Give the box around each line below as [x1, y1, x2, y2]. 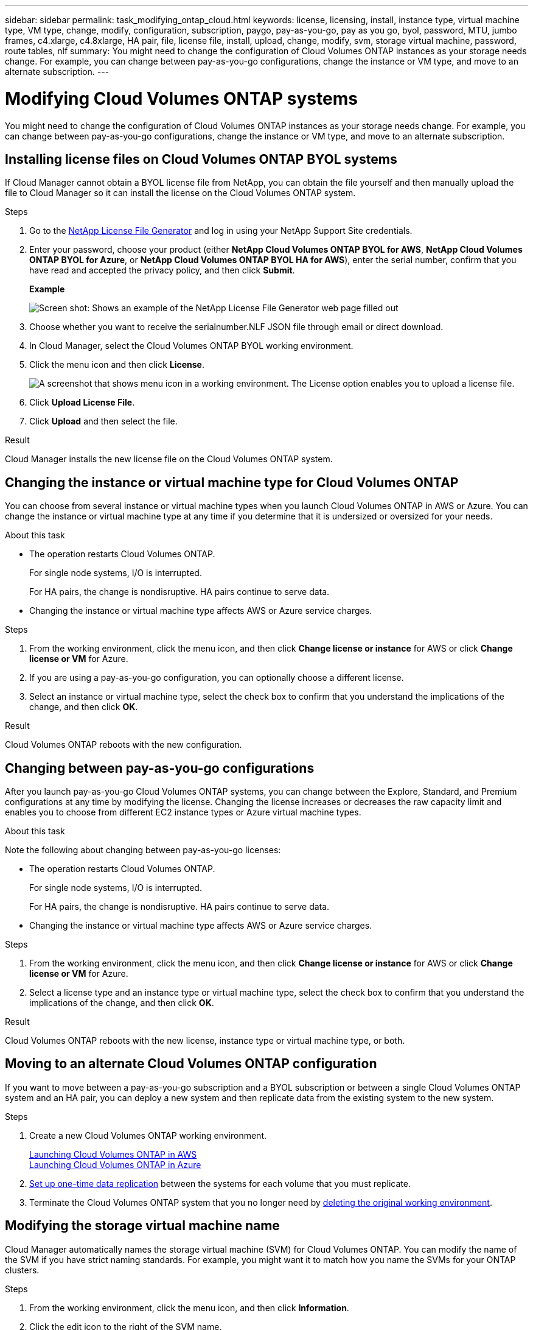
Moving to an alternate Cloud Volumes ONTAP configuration [5, 1056, 377, 1072]
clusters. [5, 1264, 40, 1275]
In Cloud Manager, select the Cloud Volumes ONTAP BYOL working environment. [29, 340, 354, 351]
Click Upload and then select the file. [29, 416, 178, 427]
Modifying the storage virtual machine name [5, 1218, 280, 1234]
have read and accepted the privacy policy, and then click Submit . [29, 265, 295, 276]
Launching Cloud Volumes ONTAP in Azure [29, 1159, 201, 1170]
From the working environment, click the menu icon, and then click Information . [29, 1302, 349, 1313]
